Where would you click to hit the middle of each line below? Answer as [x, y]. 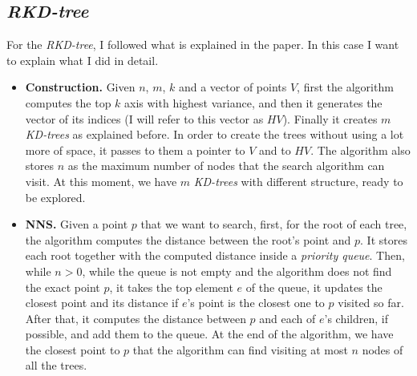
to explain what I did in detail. [83, 60]
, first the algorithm [345, 87]
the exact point [63, 287]
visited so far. [371, 303]
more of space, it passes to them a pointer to [135, 150]
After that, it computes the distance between [136, 318]
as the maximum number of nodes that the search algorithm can [226, 166]
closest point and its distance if [102, 303]
